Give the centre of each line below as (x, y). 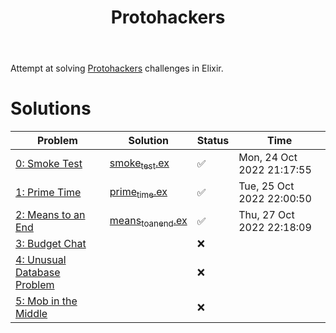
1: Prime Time (48, 193)
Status (213, 141)
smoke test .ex (139, 163)
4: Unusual (41, 260)
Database (38, 273)
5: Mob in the (46, 301)
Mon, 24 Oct (268, 158)
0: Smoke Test (49, 164)
